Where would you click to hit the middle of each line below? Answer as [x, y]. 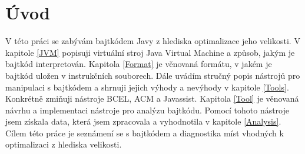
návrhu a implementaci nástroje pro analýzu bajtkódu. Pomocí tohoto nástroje [147, 110]
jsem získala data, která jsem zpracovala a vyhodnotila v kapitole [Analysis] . [143, 121]
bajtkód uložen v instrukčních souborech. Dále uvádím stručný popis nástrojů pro [153, 75]
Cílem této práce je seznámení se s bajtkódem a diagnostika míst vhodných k [145, 133]
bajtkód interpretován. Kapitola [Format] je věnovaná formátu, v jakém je [139, 64]
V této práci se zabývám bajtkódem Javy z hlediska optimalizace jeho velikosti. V [153, 41]
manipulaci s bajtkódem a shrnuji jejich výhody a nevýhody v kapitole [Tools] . [147, 87]
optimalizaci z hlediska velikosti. [64, 144]
